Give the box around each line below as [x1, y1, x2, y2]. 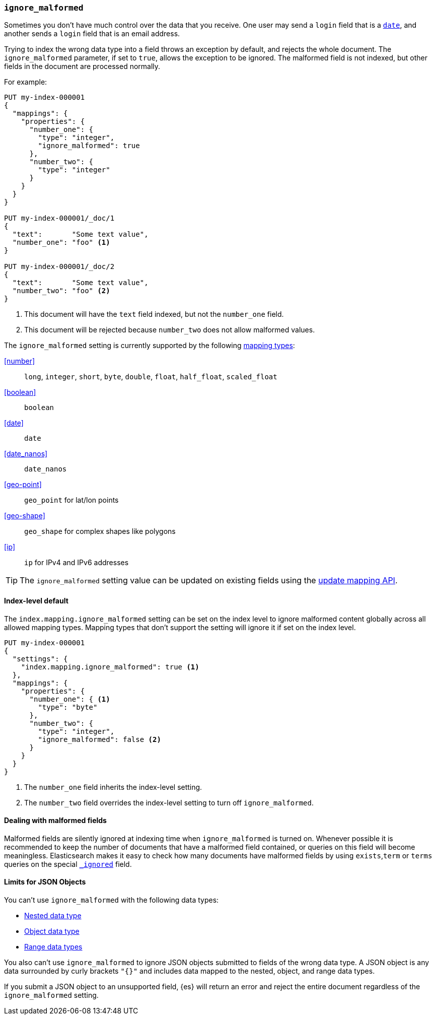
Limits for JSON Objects [4, 877, 86, 887]
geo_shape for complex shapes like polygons [24, 527, 176, 536]
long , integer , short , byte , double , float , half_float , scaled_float [24, 372, 277, 381]
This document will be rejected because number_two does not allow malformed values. [24, 325, 315, 334]
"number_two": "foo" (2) [12, 287, 110, 295]
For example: [4, 78, 47, 87]
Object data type [24, 927, 80, 936]
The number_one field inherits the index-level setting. [24, 782, 202, 791]
